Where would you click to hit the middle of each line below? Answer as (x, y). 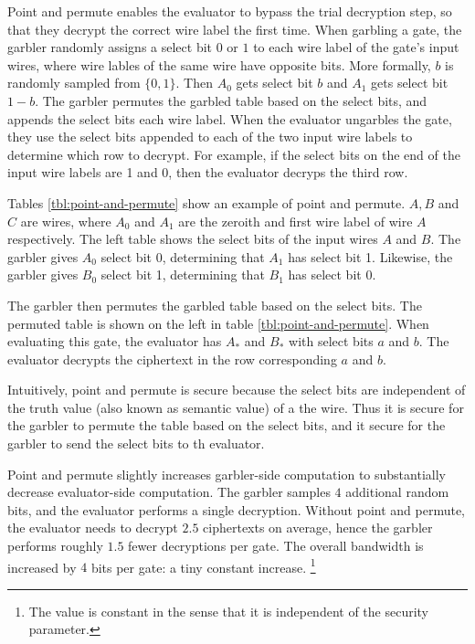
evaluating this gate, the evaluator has (115, 341)
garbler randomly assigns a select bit (110, 47)
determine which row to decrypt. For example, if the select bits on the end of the (234, 154)
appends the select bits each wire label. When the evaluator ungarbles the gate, (230, 118)
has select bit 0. (332, 274)
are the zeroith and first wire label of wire (296, 221)
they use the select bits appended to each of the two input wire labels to (210, 137)
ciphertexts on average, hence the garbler (318, 528)
